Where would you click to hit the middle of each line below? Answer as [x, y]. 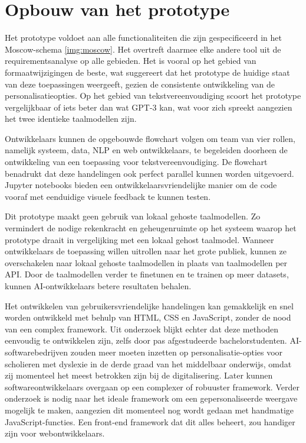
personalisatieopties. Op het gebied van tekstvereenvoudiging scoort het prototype [153, 96]
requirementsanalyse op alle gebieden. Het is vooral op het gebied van [131, 61]
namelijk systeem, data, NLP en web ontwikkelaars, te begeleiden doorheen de [146, 150]
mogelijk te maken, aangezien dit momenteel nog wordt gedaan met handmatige [149, 410]
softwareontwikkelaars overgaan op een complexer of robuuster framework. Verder [152, 387]
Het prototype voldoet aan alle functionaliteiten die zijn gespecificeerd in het [143, 38]
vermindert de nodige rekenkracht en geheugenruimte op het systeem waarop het [151, 228]
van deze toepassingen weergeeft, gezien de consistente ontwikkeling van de [140, 84]
